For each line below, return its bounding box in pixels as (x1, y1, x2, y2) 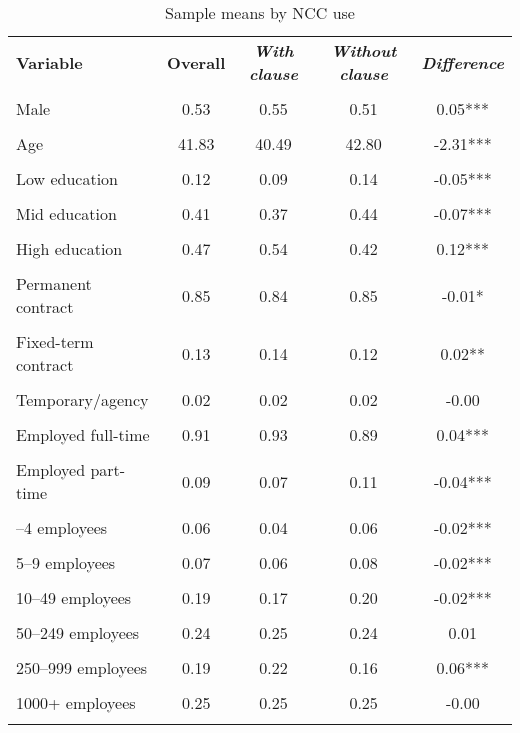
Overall (167, 50, 226, 74)
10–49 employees (16, 586, 132, 609)
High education (16, 237, 123, 260)
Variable (16, 50, 83, 74)
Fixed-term (16, 330, 94, 353)
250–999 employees (16, 656, 148, 679)
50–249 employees (16, 621, 140, 644)
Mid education (16, 202, 117, 225)
